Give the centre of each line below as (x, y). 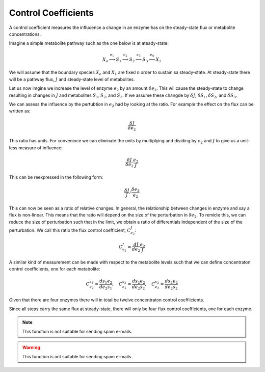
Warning (31, 347)
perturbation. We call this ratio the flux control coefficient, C (70, 230)
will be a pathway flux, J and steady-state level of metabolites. (72, 79)
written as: (20, 111)
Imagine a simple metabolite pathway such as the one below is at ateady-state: (89, 43)
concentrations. (25, 34)
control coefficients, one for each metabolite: (55, 269)
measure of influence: (41, 148)
